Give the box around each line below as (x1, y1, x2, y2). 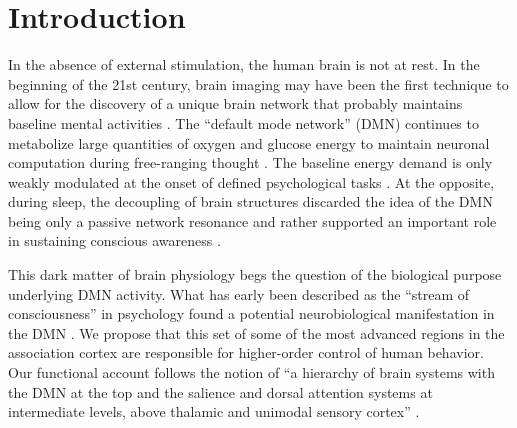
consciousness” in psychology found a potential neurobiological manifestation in (8, 303, 495, 324)
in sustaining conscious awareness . (8, 230, 221, 251)
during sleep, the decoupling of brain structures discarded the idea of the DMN (8, 191, 493, 212)
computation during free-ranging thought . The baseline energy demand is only (8, 152, 493, 173)
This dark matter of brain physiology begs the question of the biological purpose (8, 264, 502, 285)
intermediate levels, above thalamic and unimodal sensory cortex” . (8, 401, 420, 422)
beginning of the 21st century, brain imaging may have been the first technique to (8, 73, 509, 94)
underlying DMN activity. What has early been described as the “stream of (8, 283, 470, 304)
